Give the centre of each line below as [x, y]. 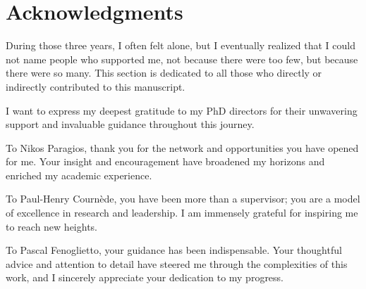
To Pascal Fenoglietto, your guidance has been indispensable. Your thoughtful [174, 250]
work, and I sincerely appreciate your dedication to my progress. [145, 277]
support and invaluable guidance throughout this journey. [130, 124]
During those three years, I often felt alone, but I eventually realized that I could [181, 45]
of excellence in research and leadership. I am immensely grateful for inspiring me [182, 213]
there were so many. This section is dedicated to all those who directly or [164, 73]
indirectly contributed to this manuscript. [96, 86]
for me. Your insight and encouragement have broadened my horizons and [165, 161]
